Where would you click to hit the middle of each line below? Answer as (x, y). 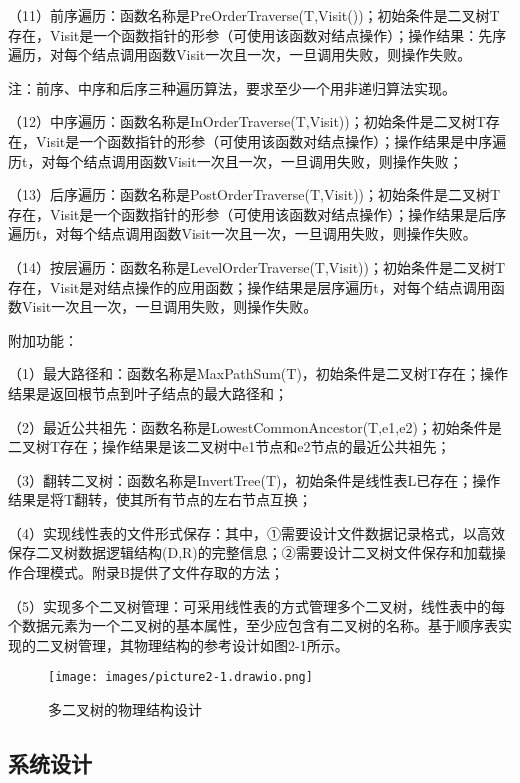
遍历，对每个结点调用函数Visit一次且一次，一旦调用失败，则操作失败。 (240, 54)
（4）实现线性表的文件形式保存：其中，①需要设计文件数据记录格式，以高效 (256, 532)
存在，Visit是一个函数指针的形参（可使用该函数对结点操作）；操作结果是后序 (257, 213)
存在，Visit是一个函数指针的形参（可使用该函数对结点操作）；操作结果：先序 (257, 34)
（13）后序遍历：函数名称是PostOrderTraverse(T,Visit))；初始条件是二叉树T (254, 194)
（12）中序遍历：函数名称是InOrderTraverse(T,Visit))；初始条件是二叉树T (247, 121)
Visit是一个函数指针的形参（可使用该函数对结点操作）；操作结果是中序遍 (271, 140)
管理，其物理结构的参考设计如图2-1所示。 (213, 644)
